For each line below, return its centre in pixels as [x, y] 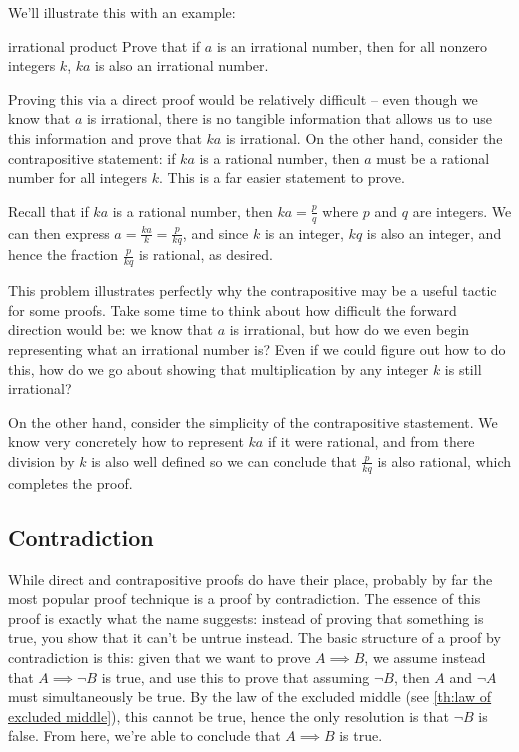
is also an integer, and [434, 232]
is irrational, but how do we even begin [349, 329]
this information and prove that [105, 137]
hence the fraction [63, 254]
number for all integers [78, 177]
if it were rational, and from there [371, 441]
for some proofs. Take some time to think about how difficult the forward [232, 309]
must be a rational [433, 157]
